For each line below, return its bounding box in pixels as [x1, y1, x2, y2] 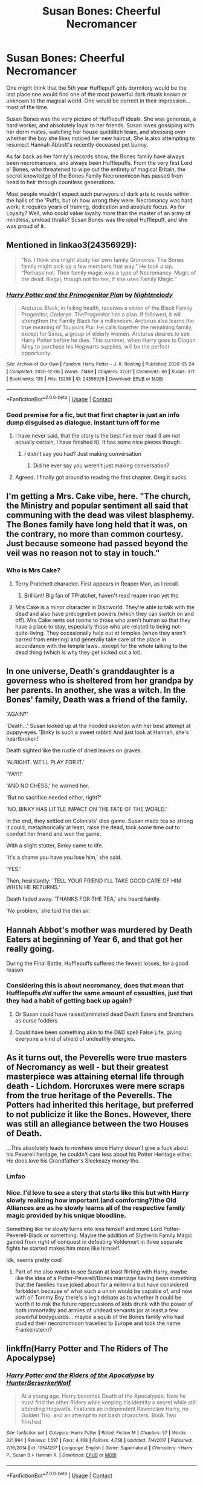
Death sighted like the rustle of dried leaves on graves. [6, 747, 143, 754]
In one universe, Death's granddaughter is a [6, 666, 175, 676]
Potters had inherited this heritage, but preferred [6, 1100, 194, 1110]
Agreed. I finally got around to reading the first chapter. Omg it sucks [14, 473, 187, 481]
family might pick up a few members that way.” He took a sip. [21, 262, 174, 270]
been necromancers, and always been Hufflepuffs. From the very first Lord [6, 159, 193, 166]
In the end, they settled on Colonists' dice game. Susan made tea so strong [6, 817, 193, 825]
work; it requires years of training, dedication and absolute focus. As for [6, 203, 185, 210]
